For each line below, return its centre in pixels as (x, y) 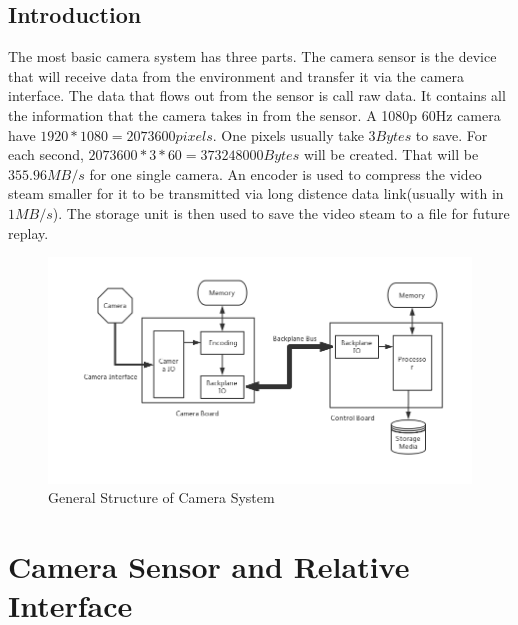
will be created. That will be (391, 154)
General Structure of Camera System (161, 497)
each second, (46, 154)
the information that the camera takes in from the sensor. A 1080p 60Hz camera (254, 114)
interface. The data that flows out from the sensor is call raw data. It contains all (257, 95)
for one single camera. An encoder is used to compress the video (285, 173)
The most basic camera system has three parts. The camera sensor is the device (252, 56)
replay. (28, 232)
